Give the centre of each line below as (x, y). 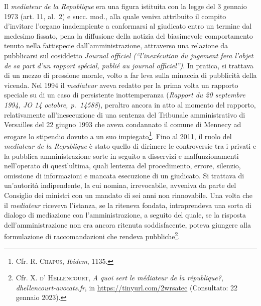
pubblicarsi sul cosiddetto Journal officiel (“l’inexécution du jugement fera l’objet (129, 55)
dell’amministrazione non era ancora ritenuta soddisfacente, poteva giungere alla (127, 224)
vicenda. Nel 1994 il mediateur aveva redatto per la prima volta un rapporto (121, 85)
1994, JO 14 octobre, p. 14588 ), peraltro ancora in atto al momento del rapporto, (130, 104)
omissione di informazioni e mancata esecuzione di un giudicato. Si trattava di (124, 175)
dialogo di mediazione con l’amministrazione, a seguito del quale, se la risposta (125, 215)
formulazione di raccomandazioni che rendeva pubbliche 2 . (92, 235)
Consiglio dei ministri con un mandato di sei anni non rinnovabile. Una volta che (128, 195)
